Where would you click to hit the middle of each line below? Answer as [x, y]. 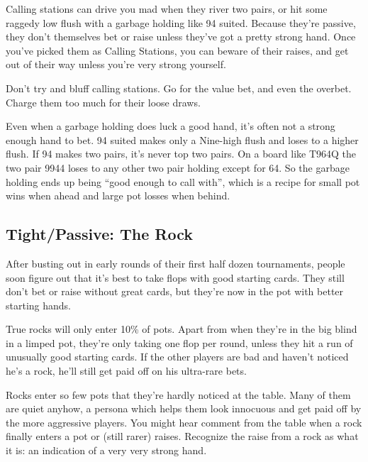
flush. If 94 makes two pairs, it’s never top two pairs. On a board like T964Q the [181, 154]
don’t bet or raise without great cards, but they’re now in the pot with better [175, 291]
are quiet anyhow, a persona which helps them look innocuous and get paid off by [184, 408]
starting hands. [38, 305]
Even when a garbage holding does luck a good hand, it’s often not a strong [171, 126]
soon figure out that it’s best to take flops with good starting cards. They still [175, 277]
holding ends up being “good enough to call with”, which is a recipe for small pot [183, 181]
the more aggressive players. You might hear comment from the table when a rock [184, 422]
